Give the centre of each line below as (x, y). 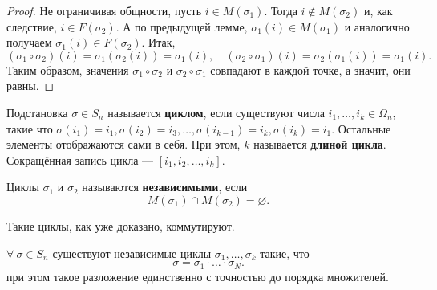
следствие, (32, 26)
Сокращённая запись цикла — (80, 159)
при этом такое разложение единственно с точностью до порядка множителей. (198, 276)
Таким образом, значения (68, 69)
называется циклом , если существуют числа (216, 112)
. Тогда (281, 10)
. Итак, (158, 42)
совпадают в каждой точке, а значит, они (310, 69)
